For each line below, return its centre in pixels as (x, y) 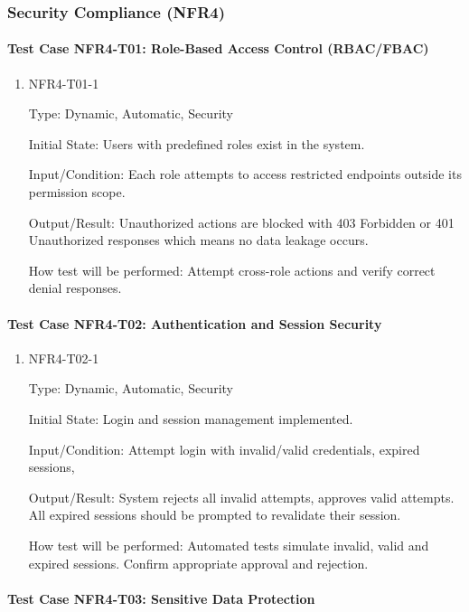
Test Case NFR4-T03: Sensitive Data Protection (161, 598)
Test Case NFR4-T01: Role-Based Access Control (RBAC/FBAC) (218, 48)
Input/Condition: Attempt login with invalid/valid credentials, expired (224, 449)
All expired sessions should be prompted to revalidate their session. (215, 515)
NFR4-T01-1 (64, 83)
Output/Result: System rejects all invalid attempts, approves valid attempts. (241, 497)
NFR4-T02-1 (64, 358)
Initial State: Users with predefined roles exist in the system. (197, 143)
